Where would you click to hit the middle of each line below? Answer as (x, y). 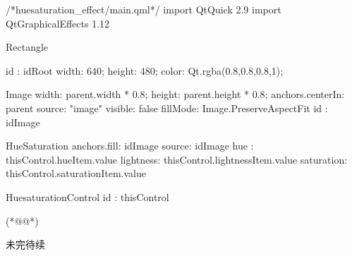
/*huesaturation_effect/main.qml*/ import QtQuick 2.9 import (144, 9)
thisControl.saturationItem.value (76, 173)
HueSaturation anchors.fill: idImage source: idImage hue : (130, 146)
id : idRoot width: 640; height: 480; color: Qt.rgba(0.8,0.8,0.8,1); (145, 70)
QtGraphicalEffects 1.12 (58, 23)
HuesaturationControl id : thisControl (87, 196)
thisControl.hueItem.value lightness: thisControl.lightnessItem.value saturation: (177, 159)
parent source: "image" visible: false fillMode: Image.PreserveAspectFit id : (167, 108)
